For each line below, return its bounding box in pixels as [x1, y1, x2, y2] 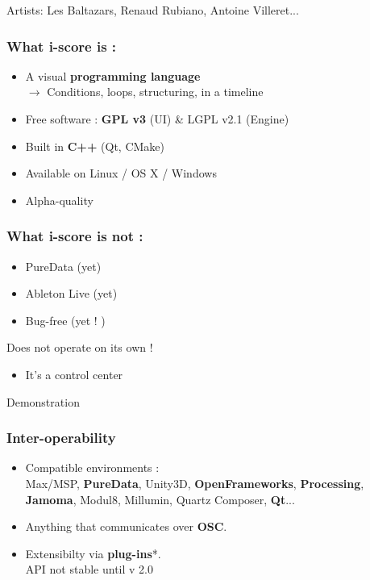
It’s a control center [25, 365, 123, 382]
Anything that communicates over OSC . [25, 518, 227, 535]
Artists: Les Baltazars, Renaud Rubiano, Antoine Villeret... [6, 2, 299, 18]
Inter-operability [6, 428, 116, 448]
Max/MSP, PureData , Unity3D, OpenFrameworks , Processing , [25, 474, 364, 491]
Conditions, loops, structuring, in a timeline [47, 83, 264, 100]
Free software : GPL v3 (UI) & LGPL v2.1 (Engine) [25, 111, 289, 127]
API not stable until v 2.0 [25, 561, 153, 578]
